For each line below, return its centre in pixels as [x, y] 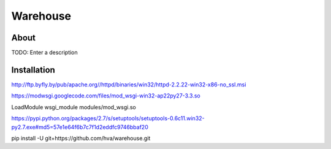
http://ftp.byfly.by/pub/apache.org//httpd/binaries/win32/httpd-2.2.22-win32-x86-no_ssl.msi [129, 84]
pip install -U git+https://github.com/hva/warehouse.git [81, 138]
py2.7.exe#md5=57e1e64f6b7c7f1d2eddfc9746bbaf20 [80, 127]
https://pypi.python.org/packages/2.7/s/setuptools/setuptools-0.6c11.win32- [108, 118]
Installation [33, 70]
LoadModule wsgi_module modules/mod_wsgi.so [74, 107]
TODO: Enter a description [44, 53]
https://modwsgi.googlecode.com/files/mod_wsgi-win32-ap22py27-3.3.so [106, 96]
